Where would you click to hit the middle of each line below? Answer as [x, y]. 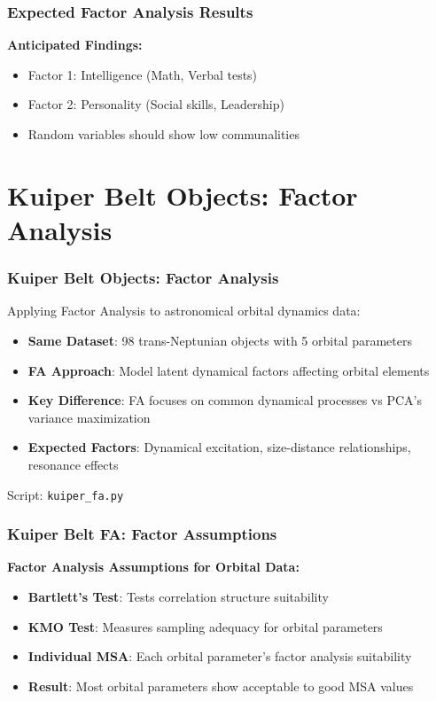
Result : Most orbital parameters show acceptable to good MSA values [221, 685]
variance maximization [89, 417]
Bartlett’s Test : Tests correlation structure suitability [178, 596]
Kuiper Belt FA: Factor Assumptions [142, 534]
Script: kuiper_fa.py [66, 494]
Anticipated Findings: [75, 45]
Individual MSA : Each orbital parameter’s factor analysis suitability [220, 656]
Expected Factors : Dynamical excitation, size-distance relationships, [219, 447]
